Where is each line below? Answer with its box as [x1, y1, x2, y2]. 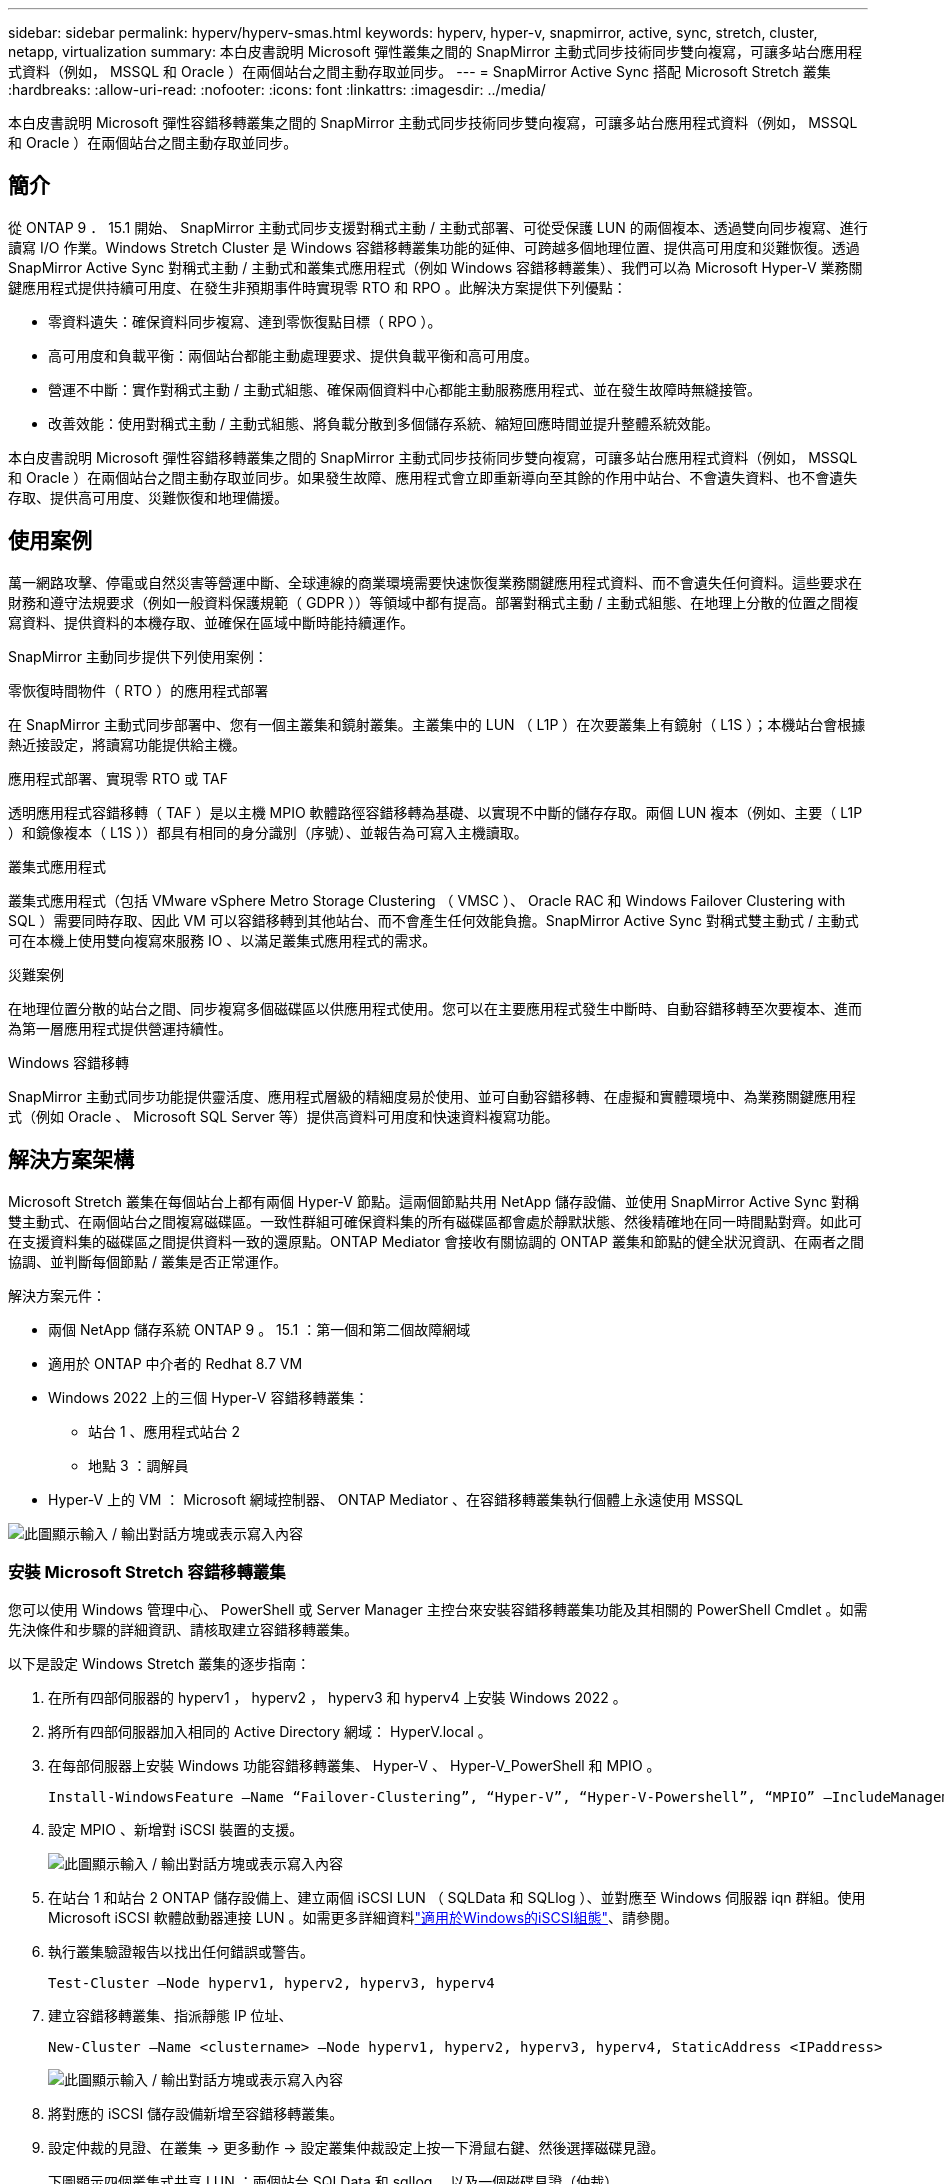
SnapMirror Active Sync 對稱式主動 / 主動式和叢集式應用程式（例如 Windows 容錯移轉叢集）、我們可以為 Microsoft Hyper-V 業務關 [8, 258, 863, 276]
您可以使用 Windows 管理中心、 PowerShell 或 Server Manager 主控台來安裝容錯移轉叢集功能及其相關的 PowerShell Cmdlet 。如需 [8, 1601, 868, 1619]
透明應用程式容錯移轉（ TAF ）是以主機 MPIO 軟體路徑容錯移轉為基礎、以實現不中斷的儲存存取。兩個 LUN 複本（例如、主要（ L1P [8, 803, 863, 821]
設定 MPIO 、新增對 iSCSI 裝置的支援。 [48, 1821, 304, 1839]
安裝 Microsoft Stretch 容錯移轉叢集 [8, 1561, 286, 1582]
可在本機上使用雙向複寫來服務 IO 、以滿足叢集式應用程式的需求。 [8, 931, 437, 949]
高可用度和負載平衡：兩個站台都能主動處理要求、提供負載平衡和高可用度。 [48, 346, 538, 364]
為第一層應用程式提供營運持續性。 [8, 1019, 232, 1037]
